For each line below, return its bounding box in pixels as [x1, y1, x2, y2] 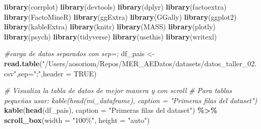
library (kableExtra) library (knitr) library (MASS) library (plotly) [4, 21, 216, 32]
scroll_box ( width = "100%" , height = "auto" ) [4, 114, 150, 125]
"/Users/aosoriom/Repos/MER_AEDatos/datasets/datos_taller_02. [42, 58, 257, 68]
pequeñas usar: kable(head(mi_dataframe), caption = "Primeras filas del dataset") [4, 95, 257, 105]
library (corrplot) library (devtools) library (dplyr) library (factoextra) [4, 2, 227, 12]
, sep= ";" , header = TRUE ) [16, 68, 97, 78]
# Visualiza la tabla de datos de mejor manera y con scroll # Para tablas [4, 85, 232, 96]
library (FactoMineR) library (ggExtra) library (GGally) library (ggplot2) [4, 11, 237, 22]
